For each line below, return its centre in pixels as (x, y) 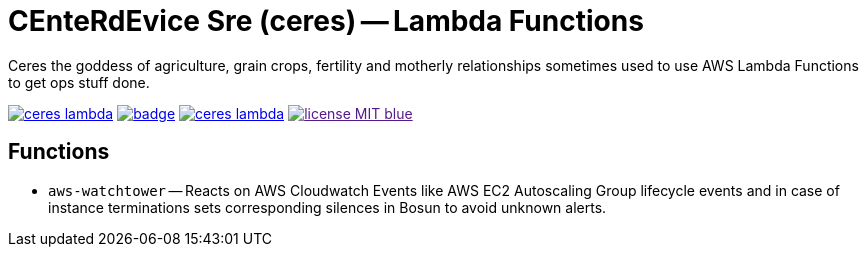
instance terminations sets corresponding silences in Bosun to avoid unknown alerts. (327, 207)
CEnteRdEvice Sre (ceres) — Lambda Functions (326, 21)
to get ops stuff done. (79, 82)
